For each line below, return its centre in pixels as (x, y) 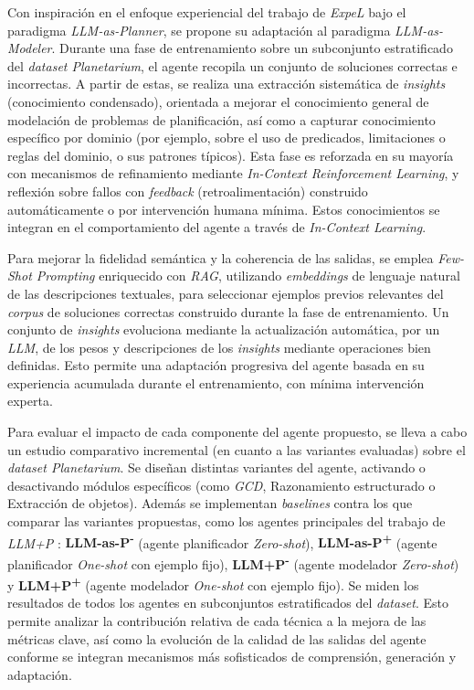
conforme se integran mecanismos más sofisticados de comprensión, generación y (232, 657)
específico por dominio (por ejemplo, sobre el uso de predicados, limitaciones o (226, 138)
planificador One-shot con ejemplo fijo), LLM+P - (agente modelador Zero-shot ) (233, 562)
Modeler (30, 48)
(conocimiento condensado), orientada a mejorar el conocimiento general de (218, 101)
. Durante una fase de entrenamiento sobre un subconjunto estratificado (252, 48)
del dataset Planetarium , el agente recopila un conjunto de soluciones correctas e (232, 65)
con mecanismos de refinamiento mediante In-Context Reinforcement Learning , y (233, 173)
